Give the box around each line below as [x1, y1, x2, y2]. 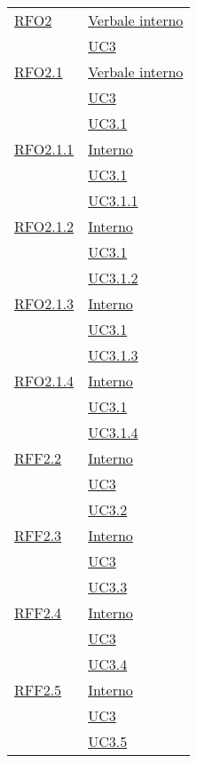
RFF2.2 [14, 448, 62, 468]
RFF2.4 [14, 602, 62, 623]
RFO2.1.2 [14, 216, 75, 236]
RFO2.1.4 [14, 370, 75, 391]
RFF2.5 [14, 680, 62, 700]
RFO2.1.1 [14, 139, 75, 159]
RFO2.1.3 [14, 293, 75, 314]
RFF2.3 [14, 525, 62, 545]
